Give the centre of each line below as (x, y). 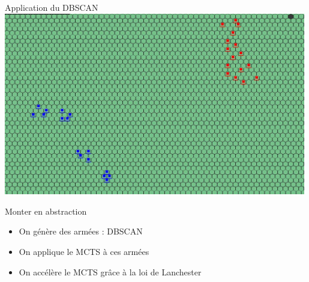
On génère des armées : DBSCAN (81, 231)
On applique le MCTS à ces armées (84, 251)
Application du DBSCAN (52, 7)
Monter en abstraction (46, 211)
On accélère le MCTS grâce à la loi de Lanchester (110, 271)
